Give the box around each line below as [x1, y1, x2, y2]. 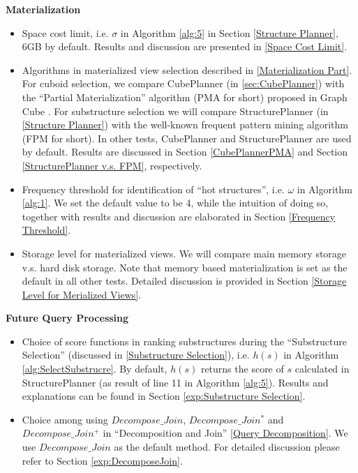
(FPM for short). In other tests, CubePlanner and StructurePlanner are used [22, 130, 352, 145]
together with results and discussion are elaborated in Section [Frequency [22, 209, 336, 223]
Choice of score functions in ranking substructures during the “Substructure [22, 333, 347, 348]
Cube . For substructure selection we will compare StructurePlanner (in [22, 103, 329, 118]
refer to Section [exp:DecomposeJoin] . [22, 453, 183, 467]
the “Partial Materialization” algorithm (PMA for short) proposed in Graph [22, 89, 348, 104]
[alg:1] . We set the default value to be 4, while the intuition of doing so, [22, 195, 329, 210]
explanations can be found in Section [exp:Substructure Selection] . [22, 389, 306, 403]
